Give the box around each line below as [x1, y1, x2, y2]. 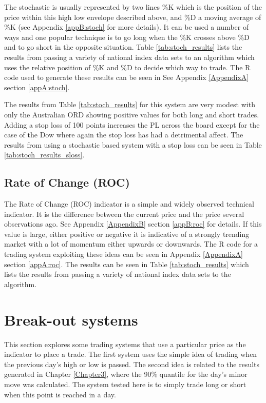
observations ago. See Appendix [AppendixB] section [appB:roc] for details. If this [4, 218, 262, 229]
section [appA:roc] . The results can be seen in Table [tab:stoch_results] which [4, 258, 249, 269]
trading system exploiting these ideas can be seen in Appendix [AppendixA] [4, 249, 243, 259]
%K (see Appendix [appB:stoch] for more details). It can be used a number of [4, 22, 249, 32]
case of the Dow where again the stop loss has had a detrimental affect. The [4, 129, 243, 140]
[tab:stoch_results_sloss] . [4, 149, 85, 160]
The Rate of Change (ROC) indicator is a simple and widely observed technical [4, 198, 254, 209]
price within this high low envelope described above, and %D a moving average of [4, 11, 261, 22]
